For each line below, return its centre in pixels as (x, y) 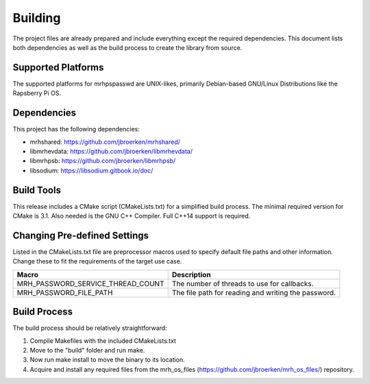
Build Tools (37, 190)
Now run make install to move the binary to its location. (107, 360)
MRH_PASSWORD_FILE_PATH (65, 292)
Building (37, 18)
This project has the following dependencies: (76, 129)
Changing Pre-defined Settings (81, 235)
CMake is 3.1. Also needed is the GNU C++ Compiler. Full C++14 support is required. (132, 216)
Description (192, 274)
